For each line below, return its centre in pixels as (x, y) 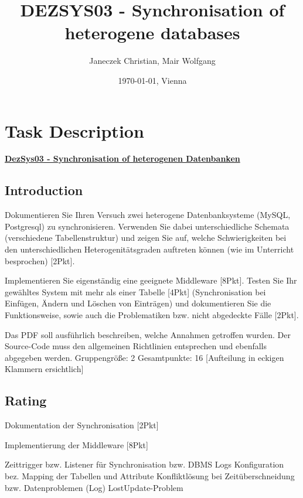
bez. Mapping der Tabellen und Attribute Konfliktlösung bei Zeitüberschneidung (150, 475)
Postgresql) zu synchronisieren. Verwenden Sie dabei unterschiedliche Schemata (147, 226)
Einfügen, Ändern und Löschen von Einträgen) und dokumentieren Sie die (138, 303)
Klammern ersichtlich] (44, 369)
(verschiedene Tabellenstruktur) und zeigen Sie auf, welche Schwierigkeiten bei (146, 238)
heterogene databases (152, 33)
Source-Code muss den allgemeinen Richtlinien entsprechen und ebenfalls (136, 346)
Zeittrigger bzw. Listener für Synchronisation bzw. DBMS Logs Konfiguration (144, 464)
